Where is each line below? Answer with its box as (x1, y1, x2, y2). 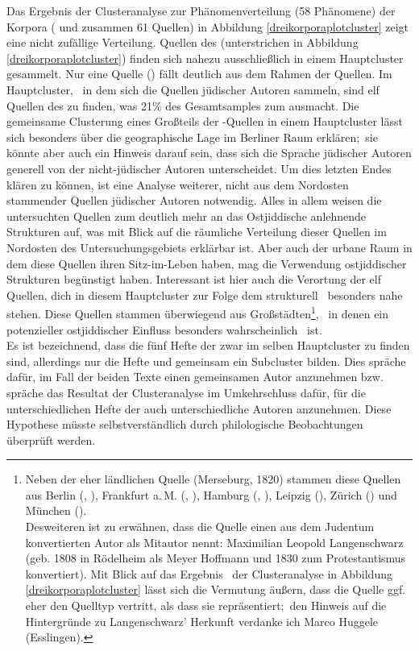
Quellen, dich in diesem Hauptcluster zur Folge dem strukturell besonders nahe (6, 286, 403, 303)
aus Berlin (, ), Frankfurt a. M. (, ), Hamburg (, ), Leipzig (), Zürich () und (25, 486, 397, 503)
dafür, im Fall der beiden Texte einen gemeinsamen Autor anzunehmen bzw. (6, 368, 384, 385)
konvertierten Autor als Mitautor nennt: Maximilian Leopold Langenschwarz (25, 533, 404, 550)
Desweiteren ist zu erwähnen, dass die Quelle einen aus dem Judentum (25, 518, 375, 535)
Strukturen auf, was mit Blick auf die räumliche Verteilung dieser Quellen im (6, 223, 387, 240)
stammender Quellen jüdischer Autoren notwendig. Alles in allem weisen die (6, 192, 382, 209)
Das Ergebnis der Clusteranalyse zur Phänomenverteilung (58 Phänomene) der (6, 2, 396, 19)
